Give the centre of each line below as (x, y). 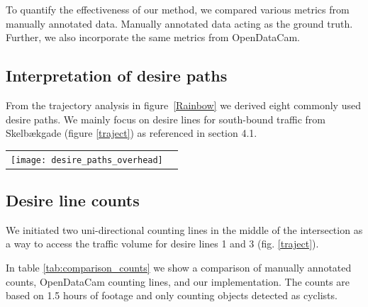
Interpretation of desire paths (117, 76)
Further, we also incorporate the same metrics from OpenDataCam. (153, 37)
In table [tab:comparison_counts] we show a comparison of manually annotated (179, 268)
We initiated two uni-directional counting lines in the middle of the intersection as (184, 229)
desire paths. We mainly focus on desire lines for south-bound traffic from (166, 119)
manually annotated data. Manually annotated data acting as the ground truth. (179, 23)
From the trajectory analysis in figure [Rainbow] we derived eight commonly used (183, 105)
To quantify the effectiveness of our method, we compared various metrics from (178, 9)
